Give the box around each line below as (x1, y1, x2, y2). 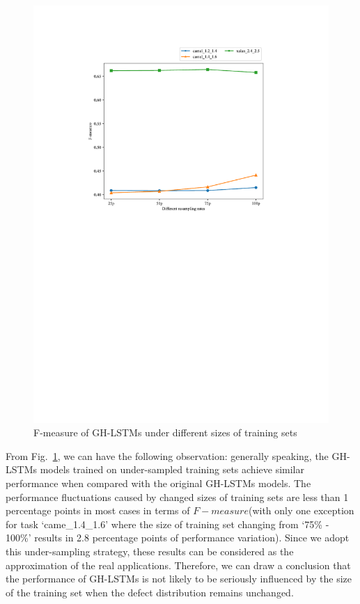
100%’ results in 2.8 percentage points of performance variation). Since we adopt (6, 530, 350, 545)
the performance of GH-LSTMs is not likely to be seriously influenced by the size (6, 571, 352, 586)
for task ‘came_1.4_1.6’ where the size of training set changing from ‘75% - (6, 516, 329, 531)
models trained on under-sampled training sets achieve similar (40, 462, 304, 477)
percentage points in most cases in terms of (6, 503, 190, 518)
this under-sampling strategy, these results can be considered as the (6, 544, 294, 559)
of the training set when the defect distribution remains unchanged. (6, 585, 294, 599)
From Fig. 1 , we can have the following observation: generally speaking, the (6, 448, 329, 463)
